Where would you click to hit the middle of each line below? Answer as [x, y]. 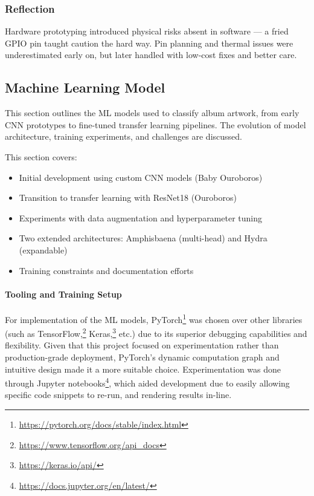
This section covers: [41, 156]
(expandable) [43, 250]
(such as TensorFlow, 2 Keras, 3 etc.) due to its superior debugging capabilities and [156, 332]
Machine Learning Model [85, 87]
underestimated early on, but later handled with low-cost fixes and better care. [151, 55]
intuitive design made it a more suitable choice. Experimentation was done [143, 369]
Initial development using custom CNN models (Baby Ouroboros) [141, 177]
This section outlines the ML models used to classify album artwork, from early [152, 113]
